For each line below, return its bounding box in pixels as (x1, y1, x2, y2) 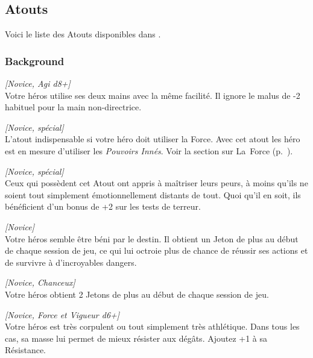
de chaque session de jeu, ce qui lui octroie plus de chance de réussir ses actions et (5, 244, 308, 257)
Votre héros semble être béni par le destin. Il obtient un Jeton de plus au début (5, 232, 299, 245)
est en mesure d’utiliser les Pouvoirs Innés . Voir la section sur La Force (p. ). (5, 144, 293, 157)
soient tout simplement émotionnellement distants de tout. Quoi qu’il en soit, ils (5, 188, 301, 201)
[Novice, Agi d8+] (5, 77, 71, 90)
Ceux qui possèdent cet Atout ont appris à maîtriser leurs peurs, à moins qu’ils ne (5, 177, 308, 189)
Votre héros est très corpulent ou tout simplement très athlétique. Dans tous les (5, 320, 300, 333)
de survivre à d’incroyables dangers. (5, 256, 137, 268)
